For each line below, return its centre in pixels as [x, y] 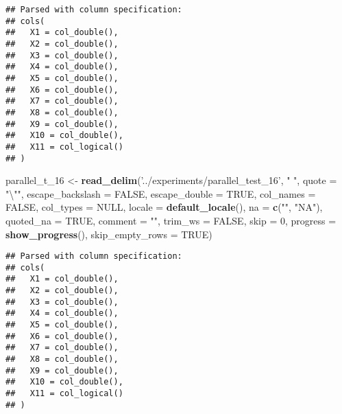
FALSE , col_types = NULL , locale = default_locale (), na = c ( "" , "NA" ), [164, 207]
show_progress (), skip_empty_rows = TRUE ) [109, 234]
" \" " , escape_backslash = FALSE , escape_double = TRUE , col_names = [161, 193]
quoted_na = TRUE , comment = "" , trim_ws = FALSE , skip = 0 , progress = [171, 220]
